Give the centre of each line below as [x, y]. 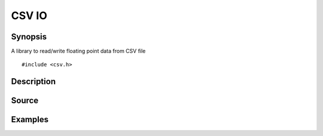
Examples [30, 120]
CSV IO [29, 16]
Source [25, 101]
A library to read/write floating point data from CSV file [78, 51]
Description [33, 81]
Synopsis [29, 37]
